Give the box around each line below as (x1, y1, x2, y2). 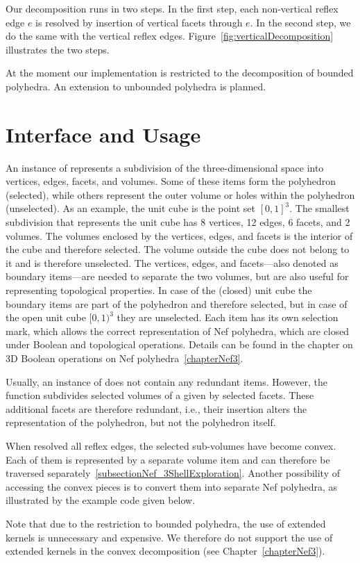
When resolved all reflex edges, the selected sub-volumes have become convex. (6, 438, 336, 452)
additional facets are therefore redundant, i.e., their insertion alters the (6, 401, 307, 416)
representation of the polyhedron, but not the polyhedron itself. (6, 415, 276, 430)
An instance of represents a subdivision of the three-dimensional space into (6, 160, 324, 174)
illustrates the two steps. (6, 42, 110, 56)
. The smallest (289, 201, 350, 215)
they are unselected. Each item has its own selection (117, 310, 338, 325)
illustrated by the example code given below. (6, 493, 196, 507)
